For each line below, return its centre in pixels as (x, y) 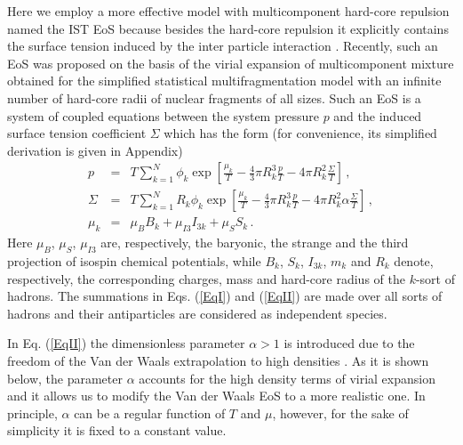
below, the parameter (65, 378)
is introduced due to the (349, 343)
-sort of (435, 278)
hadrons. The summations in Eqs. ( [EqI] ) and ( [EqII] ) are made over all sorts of (225, 296)
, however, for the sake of (340, 413)
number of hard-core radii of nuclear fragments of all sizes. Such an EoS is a (214, 97)
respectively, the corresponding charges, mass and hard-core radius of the (206, 278)
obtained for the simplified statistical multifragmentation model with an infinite (224, 81)
